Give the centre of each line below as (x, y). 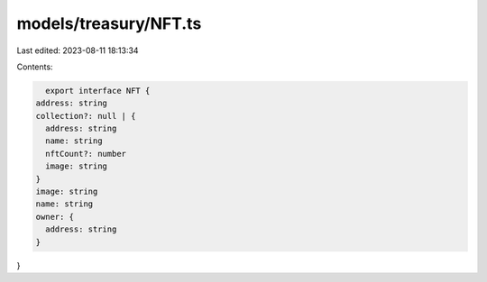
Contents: (35, 67)
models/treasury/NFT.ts (109, 23)
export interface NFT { (98, 91)
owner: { (55, 217)
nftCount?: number (86, 154)
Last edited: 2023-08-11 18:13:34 (78, 50)
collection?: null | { (86, 116)
